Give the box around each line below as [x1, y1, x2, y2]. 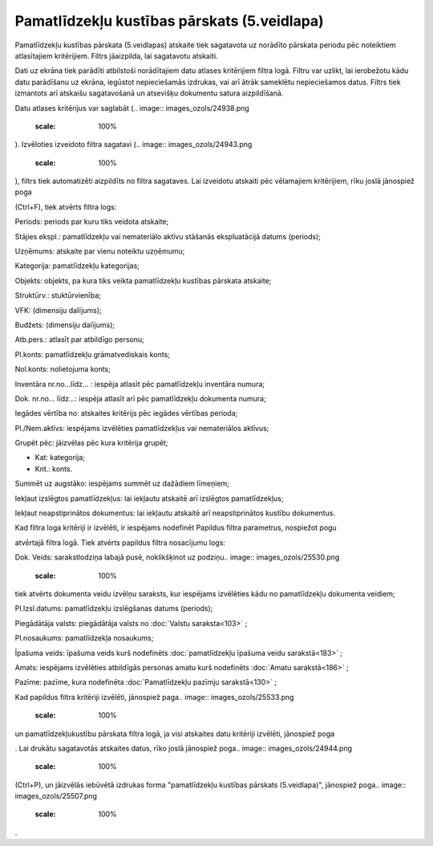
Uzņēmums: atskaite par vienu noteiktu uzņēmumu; [14, 246, 185, 256]
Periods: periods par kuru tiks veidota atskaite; [14, 217, 169, 226]
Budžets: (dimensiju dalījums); [14, 319, 115, 329]
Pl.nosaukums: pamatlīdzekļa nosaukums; [14, 633, 154, 643]
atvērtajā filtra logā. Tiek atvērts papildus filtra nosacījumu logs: [14, 538, 226, 547]
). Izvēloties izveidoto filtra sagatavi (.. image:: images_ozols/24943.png [14, 140, 253, 149]
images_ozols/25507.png [14, 791, 98, 801]
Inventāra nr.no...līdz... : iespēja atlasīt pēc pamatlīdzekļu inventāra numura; [14, 379, 265, 388]
